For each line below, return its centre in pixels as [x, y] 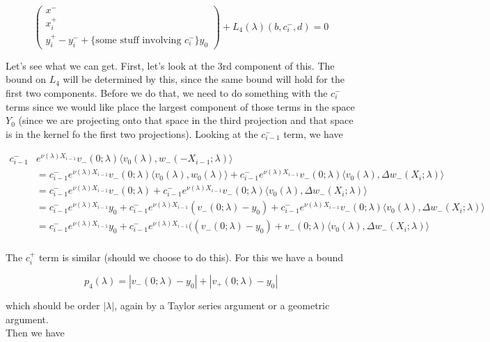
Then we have [35, 333]
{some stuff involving [136, 40]
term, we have [313, 133]
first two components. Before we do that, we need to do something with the [167, 92]
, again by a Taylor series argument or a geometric [222, 305]
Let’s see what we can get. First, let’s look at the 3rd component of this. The [170, 65]
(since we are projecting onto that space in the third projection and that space [186, 120]
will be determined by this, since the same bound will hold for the [204, 79]
